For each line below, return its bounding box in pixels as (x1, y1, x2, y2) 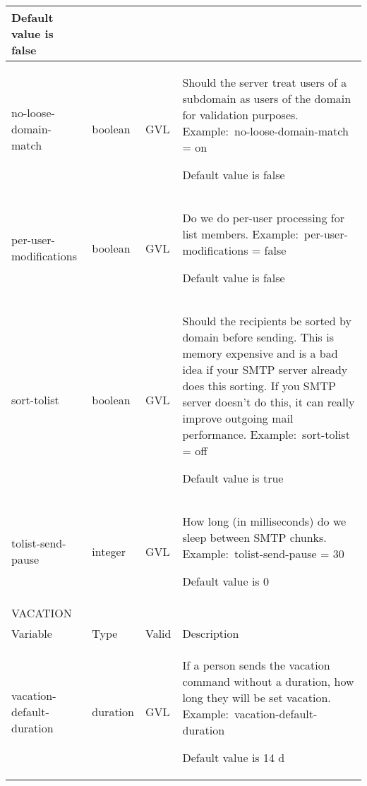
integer (92, 543, 126, 560)
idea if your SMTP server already (182, 361, 348, 377)
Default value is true (182, 470, 284, 486)
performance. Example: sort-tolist (182, 426, 350, 442)
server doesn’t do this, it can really (182, 394, 355, 410)
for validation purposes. (182, 107, 299, 123)
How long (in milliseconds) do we (182, 513, 347, 529)
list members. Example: (182, 226, 299, 242)
